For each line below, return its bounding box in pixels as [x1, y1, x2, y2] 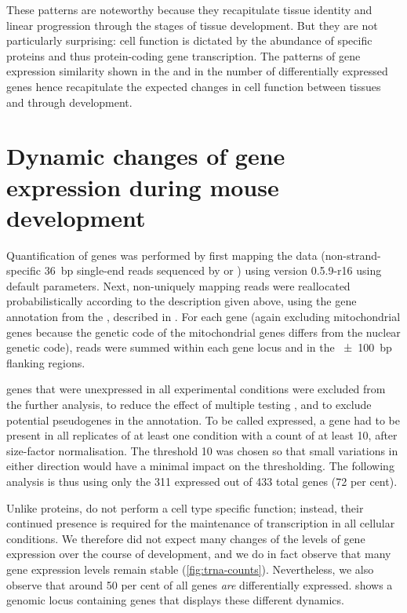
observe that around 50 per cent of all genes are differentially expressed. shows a [6, 576, 393, 593]
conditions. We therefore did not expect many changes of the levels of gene [6, 530, 365, 546]
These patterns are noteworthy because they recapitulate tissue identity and [6, 2, 372, 17]
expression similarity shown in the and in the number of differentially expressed [6, 63, 388, 79]
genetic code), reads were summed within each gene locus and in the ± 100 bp [6, 339, 392, 356]
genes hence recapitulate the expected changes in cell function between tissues [6, 78, 381, 94]
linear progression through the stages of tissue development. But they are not [6, 16, 378, 33]
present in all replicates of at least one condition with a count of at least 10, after [6, 427, 398, 443]
